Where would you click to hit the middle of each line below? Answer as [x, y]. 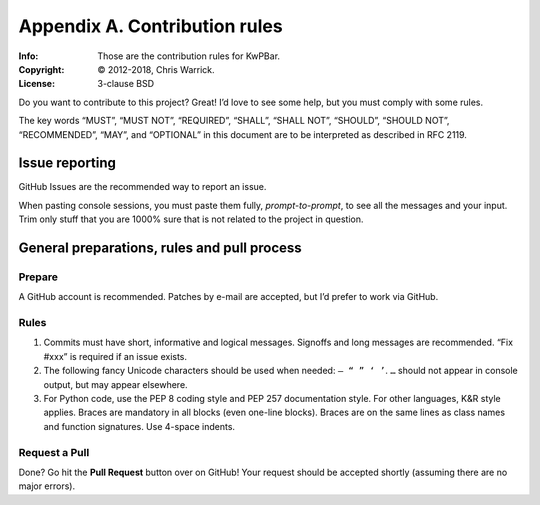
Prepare [38, 277]
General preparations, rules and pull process [160, 248]
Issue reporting [67, 163]
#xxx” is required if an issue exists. [115, 356]
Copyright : [41, 69]
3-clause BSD [126, 84]
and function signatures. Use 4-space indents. [139, 426]
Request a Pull [54, 452]
